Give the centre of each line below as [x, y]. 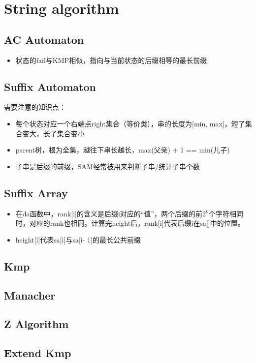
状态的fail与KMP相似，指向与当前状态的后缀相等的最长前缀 [111, 60]
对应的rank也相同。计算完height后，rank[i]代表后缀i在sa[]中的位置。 [137, 223]
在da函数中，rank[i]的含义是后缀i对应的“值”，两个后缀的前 [109, 213]
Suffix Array [36, 193]
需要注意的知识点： [35, 107]
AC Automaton [44, 39]
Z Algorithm [36, 324]
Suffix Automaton [50, 86]
